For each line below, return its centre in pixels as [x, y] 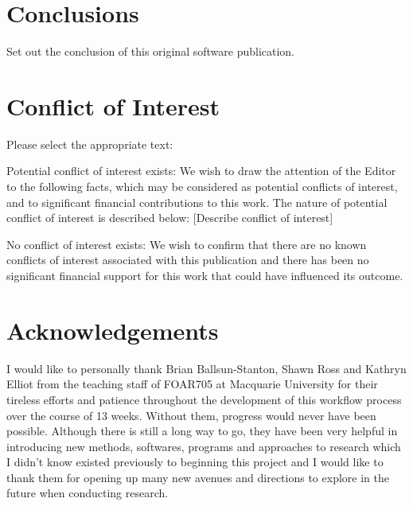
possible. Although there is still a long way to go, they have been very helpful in [202, 431]
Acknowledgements [113, 330]
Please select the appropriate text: [90, 144]
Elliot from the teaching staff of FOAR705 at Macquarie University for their [192, 384]
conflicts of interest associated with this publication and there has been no [188, 260]
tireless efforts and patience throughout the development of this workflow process [204, 399]
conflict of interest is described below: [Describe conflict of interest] [170, 218]
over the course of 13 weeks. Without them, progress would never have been [191, 415]
